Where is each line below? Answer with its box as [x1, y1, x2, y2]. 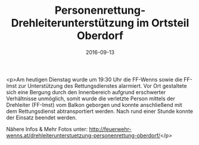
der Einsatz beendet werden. [6, 114, 77, 121]
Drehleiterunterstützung [11, 16, 135, 30]
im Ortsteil [136, 16, 189, 30]
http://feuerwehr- [89, 125, 132, 132]
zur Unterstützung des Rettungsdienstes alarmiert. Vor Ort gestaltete [17, 82, 187, 90]
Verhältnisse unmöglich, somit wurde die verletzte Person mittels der [6, 95, 176, 102]
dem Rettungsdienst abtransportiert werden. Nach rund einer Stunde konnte [6, 107, 194, 115]
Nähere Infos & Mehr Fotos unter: [6, 125, 88, 132]
